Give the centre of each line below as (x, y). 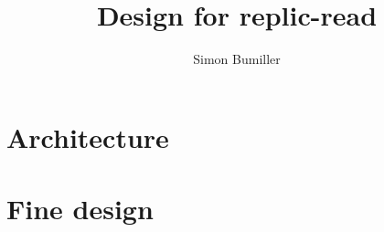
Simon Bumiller (237, 59)
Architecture (88, 137)
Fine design (80, 209)
